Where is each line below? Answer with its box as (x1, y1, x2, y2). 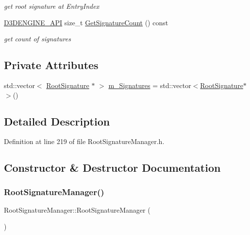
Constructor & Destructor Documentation (4, 160, 221, 175)
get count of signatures (4, 34, 71, 44)
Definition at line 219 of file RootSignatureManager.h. (4, 136, 165, 146)
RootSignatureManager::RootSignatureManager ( (4, 204, 150, 215)
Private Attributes (4, 57, 99, 72)
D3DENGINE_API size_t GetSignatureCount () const (4, 17, 168, 27)
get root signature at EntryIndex (4, 1, 100, 11)
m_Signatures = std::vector (108, 80, 191, 90)
